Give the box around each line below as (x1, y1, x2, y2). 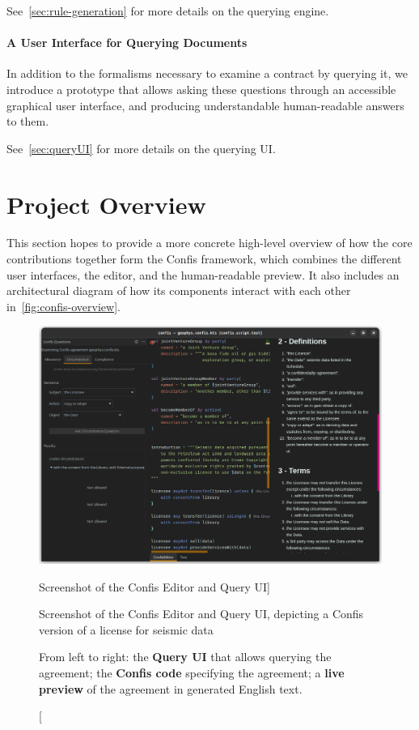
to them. (6, 113, 49, 130)
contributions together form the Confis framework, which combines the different (6, 250, 402, 267)
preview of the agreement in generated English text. (39, 680, 303, 697)
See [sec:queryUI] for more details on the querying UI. (6, 139, 276, 156)
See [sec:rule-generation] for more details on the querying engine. (6, 2, 329, 19)
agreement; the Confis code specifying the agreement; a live (39, 664, 345, 681)
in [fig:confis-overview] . (6, 297, 121, 314)
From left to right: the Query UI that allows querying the (39, 648, 332, 665)
